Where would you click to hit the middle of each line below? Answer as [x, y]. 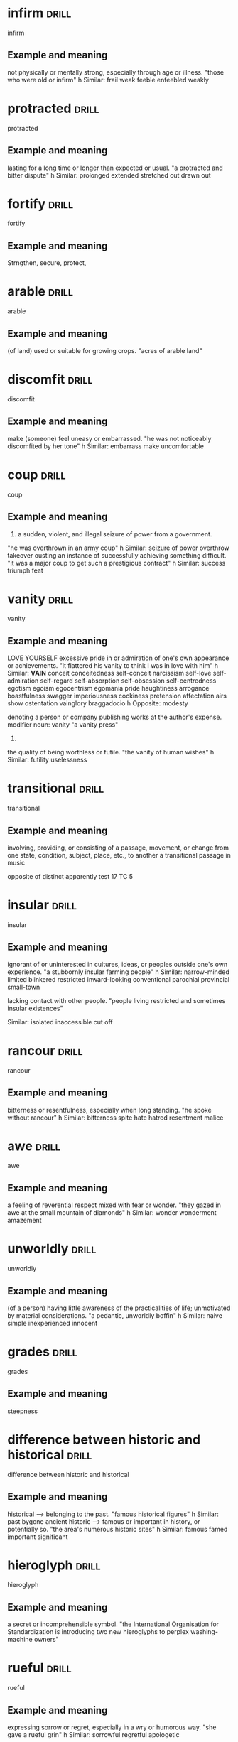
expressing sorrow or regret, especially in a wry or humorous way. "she [112, 1727]
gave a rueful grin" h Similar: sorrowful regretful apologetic [93, 1735]
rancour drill [45, 1050]
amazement [25, 1221]
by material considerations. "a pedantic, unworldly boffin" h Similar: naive [115, 1315]
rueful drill [40, 1668]
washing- [205, 1632]
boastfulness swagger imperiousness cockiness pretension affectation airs [117, 696]
